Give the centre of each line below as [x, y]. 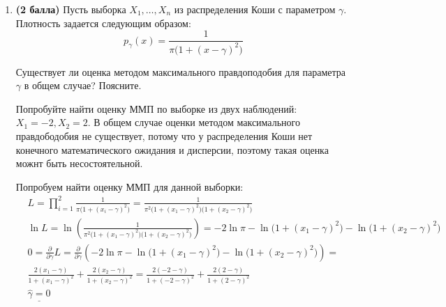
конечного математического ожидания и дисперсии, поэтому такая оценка [172, 149]
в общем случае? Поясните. [83, 85]
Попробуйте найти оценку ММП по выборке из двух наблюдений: [156, 108]
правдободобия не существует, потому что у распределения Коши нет [164, 135]
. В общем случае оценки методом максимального [194, 122]
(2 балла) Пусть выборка [71, 9]
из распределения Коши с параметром [255, 9]
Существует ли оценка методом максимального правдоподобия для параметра [181, 71]
